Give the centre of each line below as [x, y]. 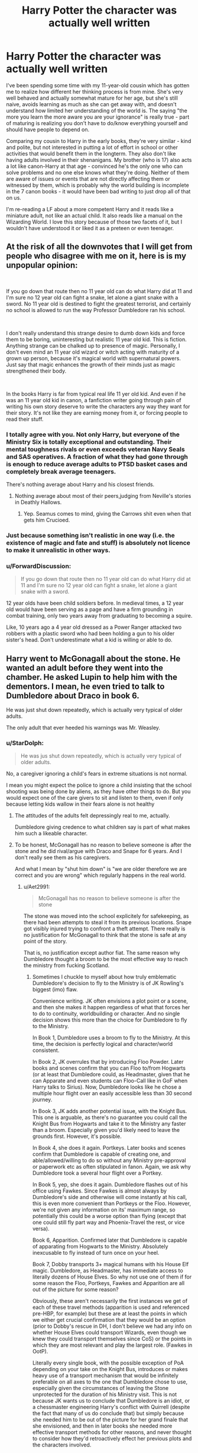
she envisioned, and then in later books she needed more [102, 1426]
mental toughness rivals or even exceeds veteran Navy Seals [95, 449]
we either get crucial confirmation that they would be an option [109, 1320]
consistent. [46, 1050]
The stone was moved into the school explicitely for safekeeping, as [106, 916]
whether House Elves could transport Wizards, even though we [109, 1333]
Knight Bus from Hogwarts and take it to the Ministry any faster [109, 1124]
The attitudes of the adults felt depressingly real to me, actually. [92, 816]
